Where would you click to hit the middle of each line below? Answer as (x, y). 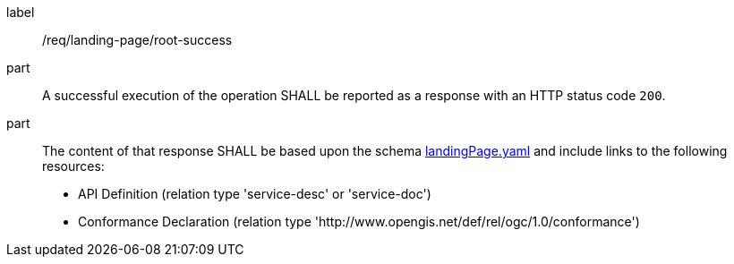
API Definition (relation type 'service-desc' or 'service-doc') (255, 194)
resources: (73, 166)
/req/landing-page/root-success (137, 40)
